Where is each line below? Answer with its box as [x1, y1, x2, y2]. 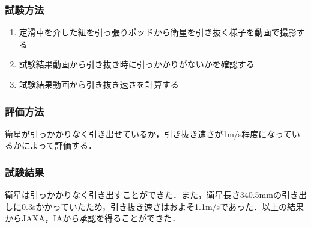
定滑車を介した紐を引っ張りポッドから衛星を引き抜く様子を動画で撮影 [19, 26, 297, 39]
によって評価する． [21, 139, 97, 152]
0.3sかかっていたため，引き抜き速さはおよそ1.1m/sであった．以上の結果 [21, 200, 304, 212]
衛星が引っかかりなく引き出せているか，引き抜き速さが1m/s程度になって [5, 127, 292, 140]
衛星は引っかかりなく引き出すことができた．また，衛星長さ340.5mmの [5, 188, 282, 201]
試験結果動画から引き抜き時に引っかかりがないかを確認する [19, 58, 255, 70]
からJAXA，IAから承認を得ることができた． [5, 212, 181, 224]
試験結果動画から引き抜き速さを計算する [19, 78, 179, 90]
